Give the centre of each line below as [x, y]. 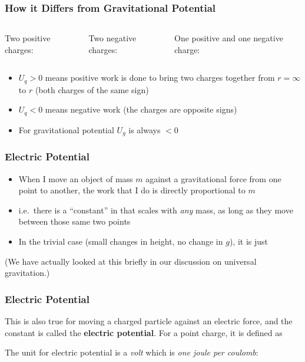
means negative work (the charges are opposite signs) [141, 109]
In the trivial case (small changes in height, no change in [121, 241]
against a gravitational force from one [213, 178]
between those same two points [74, 221]
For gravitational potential [66, 129]
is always [145, 129]
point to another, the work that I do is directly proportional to [132, 190]
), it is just [249, 241]
